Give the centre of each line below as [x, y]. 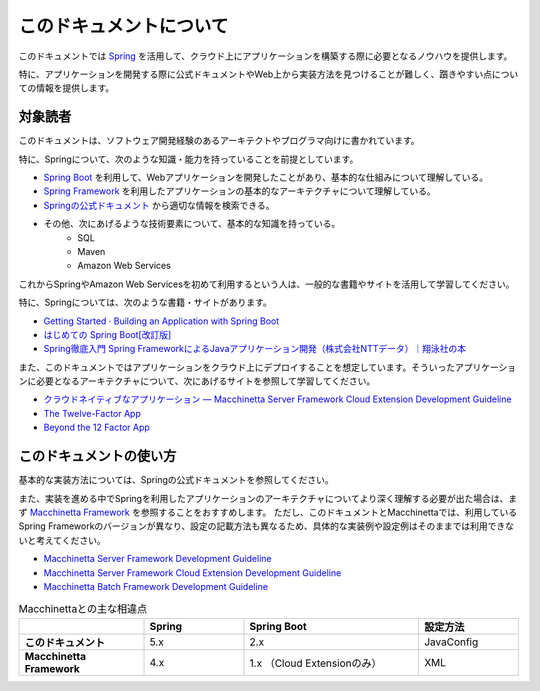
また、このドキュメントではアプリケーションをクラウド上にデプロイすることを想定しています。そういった [236, 367]
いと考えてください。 [62, 540]
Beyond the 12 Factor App [96, 427]
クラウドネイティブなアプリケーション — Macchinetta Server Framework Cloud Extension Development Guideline [277, 399]
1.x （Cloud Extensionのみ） [315, 663]
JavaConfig [451, 642]
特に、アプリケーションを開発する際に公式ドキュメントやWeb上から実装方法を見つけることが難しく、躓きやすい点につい [268, 74]
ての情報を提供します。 [66, 88]
